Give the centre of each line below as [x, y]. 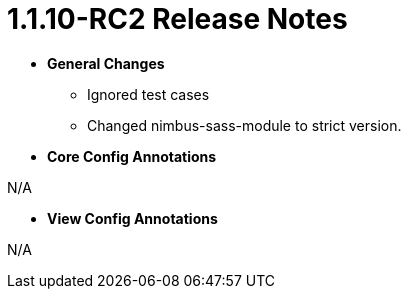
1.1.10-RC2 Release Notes [177, 19]
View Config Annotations [132, 218]
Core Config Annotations [132, 156]
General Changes [106, 63]
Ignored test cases [148, 94]
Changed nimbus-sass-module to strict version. [244, 125]
